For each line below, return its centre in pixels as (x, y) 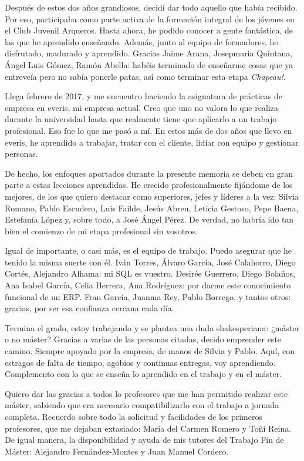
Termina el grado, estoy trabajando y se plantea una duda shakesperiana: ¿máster (152, 327)
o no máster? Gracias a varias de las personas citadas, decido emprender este (143, 339)
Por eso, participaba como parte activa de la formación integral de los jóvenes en (150, 18)
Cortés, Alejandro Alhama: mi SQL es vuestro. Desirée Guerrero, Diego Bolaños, (150, 273)
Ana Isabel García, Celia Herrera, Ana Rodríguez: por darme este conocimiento (148, 285)
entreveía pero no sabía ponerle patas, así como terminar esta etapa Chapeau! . (145, 76)
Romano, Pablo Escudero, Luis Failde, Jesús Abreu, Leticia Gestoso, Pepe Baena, (152, 208)
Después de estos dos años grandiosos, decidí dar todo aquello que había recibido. (151, 7)
